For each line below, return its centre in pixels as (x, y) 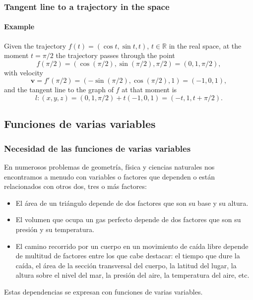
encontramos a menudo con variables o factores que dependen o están (110, 176)
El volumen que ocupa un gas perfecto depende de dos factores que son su (128, 219)
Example (19, 27)
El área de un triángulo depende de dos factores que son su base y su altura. (132, 203)
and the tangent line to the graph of (59, 90)
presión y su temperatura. (55, 229)
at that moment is (149, 90)
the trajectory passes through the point (115, 55)
